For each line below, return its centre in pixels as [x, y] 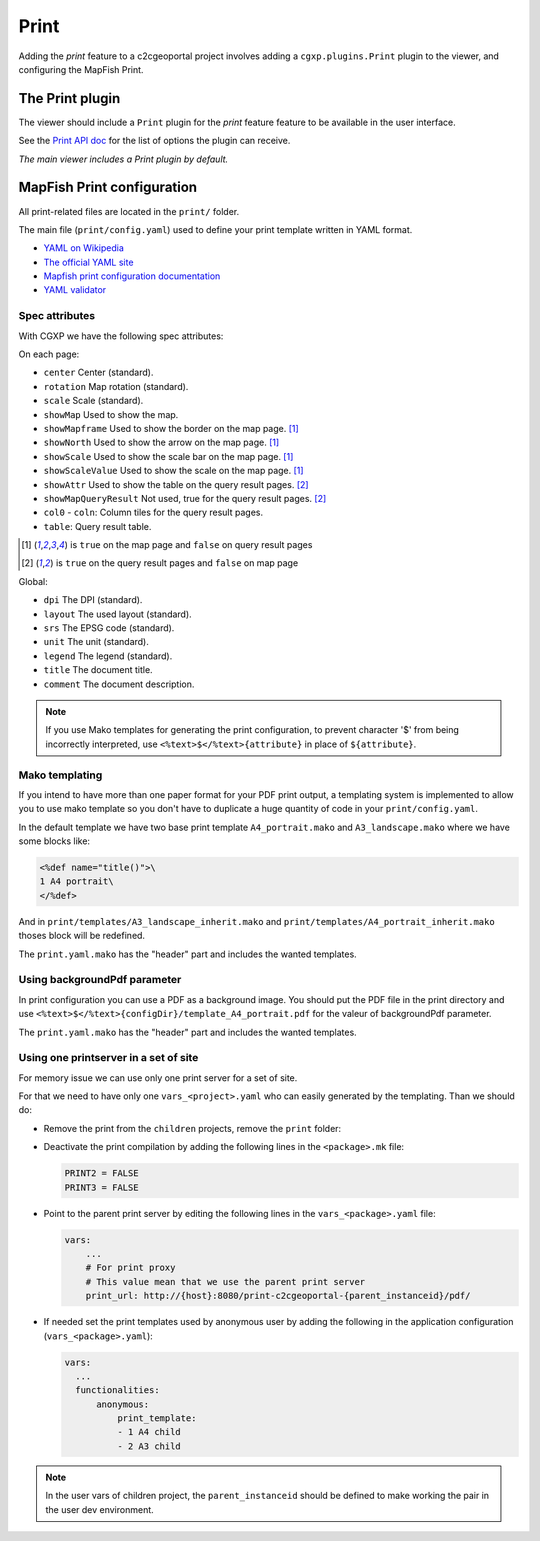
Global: [33, 581]
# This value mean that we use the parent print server [225, 1281]
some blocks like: [54, 841]
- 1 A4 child [149, 1432]
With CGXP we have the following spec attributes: [121, 336]
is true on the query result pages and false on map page [177, 563]
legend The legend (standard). [108, 656]
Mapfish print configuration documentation [132, 276]
